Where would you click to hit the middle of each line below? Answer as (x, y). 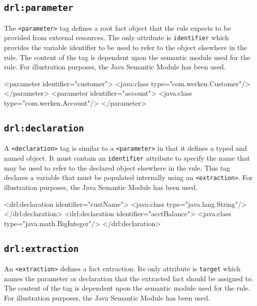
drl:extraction (41, 248)
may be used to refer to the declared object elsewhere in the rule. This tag (117, 167)
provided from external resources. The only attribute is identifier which (117, 37)
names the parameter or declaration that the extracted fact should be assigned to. (129, 278)
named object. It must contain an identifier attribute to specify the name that (127, 158)
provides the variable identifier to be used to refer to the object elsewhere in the (126, 47)
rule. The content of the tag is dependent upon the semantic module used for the (127, 57)
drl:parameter (39, 8)
